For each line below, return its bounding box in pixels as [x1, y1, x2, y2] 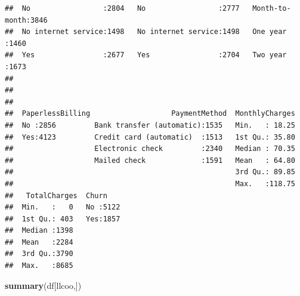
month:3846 [5, 16, 48, 24]
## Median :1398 [5, 226, 73, 235]
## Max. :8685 [5, 261, 73, 270]
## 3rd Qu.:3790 [5, 249, 73, 258]
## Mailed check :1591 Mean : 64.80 [5, 156, 295, 165]
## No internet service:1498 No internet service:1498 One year [5, 27, 287, 36]
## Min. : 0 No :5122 [5, 203, 120, 212]
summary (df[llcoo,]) [5, 279, 82, 291]
